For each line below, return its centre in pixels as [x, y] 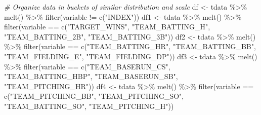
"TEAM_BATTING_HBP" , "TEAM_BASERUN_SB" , [91, 76]
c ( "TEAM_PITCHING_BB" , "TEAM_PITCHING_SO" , [94, 96]
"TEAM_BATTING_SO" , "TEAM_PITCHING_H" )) [89, 106]
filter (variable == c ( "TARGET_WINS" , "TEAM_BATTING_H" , [107, 27]
